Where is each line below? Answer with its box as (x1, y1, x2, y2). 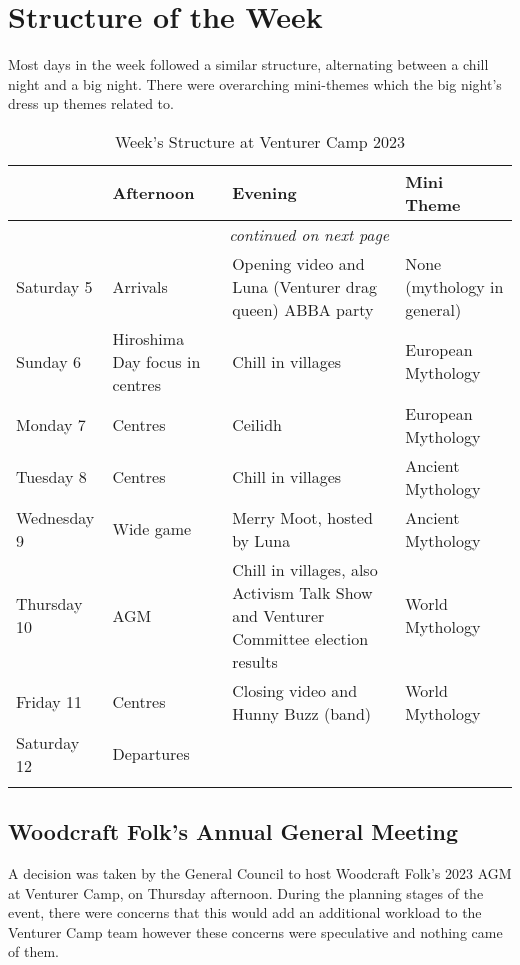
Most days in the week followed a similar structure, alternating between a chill (8, 54, 489, 75)
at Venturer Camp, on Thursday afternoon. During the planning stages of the (8, 882, 484, 903)
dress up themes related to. (8, 93, 174, 114)
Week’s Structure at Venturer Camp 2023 (114, 129, 406, 153)
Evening (232, 181, 297, 205)
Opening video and (232, 251, 365, 275)
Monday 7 (16, 413, 86, 437)
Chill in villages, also (232, 557, 378, 581)
